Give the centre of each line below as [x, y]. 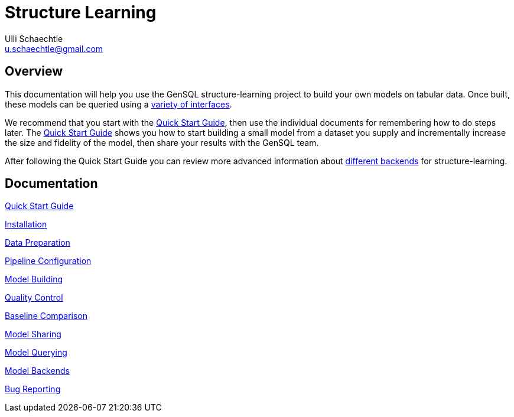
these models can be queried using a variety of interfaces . [118, 104]
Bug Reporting [33, 389]
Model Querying [36, 353]
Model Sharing [33, 334]
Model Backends [37, 371]
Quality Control [34, 298]
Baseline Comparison [46, 316]
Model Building [34, 279]
